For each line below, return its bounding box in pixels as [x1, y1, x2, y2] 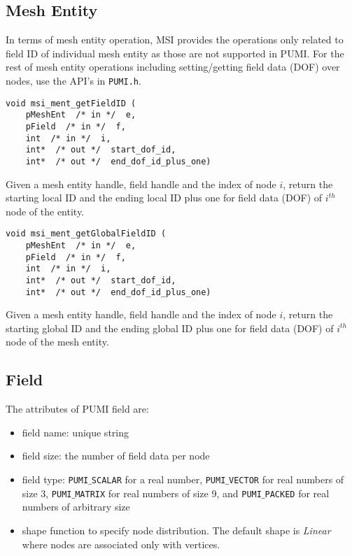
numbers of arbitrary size [22, 499, 130, 514]
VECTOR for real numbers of [229, 472, 344, 487]
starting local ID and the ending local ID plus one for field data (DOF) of [6, 190, 323, 205]
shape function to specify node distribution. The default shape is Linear [22, 522, 331, 537]
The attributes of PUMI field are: [6, 401, 149, 416]
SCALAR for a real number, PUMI [91, 472, 226, 487]
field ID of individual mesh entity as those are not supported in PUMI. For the [6, 45, 344, 60]
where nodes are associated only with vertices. [22, 536, 220, 551]
